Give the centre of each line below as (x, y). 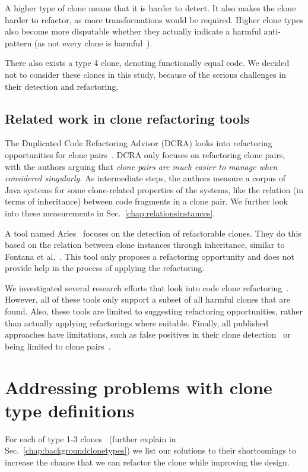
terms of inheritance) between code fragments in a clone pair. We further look (147, 201)
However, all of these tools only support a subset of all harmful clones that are (147, 299)
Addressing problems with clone (139, 387)
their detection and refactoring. (62, 86)
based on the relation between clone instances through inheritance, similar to (145, 245)
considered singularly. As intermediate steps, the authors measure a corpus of (145, 178)
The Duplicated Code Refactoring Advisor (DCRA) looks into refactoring (139, 143)
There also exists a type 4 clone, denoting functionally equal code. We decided (147, 63)
